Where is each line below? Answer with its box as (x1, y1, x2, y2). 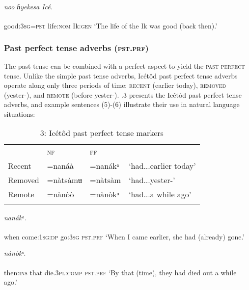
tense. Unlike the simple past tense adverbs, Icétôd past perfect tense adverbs (4, 70, 238, 80)
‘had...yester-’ (129, 174, 175, 185)
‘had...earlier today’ (129, 159, 196, 171)
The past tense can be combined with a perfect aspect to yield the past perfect (4, 61, 245, 71)
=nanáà (47, 159, 74, 171)
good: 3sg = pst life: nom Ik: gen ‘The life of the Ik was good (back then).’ (4, 21, 218, 31)
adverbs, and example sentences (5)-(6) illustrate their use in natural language (4, 99, 240, 109)
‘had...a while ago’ (129, 188, 192, 200)
